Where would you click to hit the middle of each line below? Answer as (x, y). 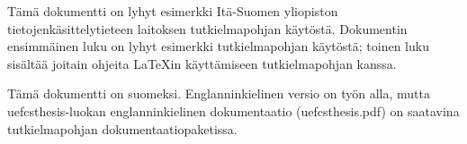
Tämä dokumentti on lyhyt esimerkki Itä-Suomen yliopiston (173, 11)
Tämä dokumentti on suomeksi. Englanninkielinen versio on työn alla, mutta (219, 93)
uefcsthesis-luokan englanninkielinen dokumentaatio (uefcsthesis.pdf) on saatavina (233, 110)
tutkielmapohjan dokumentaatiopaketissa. (122, 128)
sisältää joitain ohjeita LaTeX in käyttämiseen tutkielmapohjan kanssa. (202, 63)
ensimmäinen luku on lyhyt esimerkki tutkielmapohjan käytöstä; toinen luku (218, 46)
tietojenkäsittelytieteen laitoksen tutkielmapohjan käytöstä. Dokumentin (207, 28)
